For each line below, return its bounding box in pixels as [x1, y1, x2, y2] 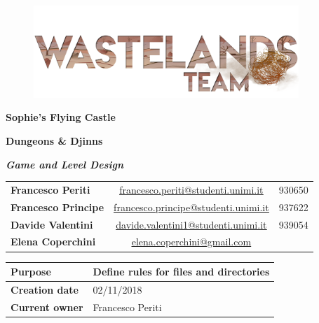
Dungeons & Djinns [6, 133, 103, 148]
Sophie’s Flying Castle [6, 110, 116, 124]
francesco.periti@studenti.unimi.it [119, 182, 264, 196]
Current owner [11, 299, 83, 314]
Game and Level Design [6, 157, 124, 171]
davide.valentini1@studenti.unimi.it [116, 217, 267, 231]
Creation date [11, 282, 79, 296]
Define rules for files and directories [93, 264, 270, 278]
